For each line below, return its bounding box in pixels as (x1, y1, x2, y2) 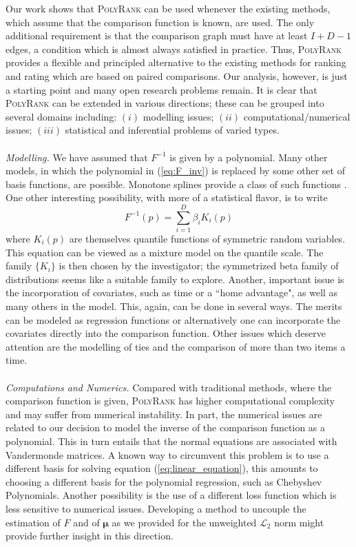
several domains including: (6, 109, 117, 123)
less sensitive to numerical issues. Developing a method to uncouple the (6, 501, 306, 515)
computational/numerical (243, 109, 350, 123)
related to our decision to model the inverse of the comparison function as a (6, 420, 326, 435)
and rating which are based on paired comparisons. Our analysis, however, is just (6, 68, 348, 83)
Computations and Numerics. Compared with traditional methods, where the (6, 380, 332, 394)
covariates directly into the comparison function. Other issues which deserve (6, 326, 326, 340)
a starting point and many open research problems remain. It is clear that (6, 82, 317, 96)
